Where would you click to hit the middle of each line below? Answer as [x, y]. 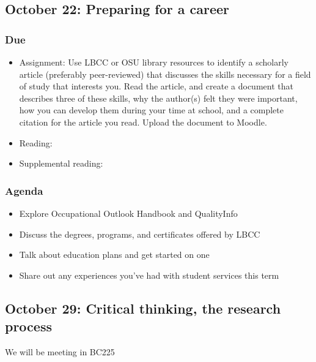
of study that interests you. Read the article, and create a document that [156, 86]
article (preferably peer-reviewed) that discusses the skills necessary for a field [165, 74]
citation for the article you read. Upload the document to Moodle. [143, 122]
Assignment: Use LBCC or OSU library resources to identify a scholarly [154, 62]
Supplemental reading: [61, 163]
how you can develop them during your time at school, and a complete [151, 110]
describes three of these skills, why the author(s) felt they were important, [158, 98]
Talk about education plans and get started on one [114, 255]
